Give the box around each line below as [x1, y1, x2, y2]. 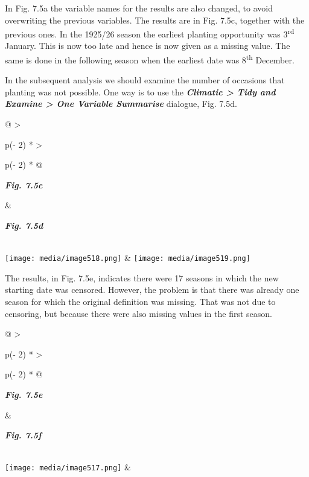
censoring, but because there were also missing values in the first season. [5, 307, 272, 319]
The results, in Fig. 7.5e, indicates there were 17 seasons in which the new [5, 271, 279, 284]
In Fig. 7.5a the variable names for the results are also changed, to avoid [5, 2, 273, 14]
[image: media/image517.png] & [5, 461, 131, 473]
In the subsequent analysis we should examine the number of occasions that [5, 74, 285, 86]
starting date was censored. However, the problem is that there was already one [5, 283, 299, 296]
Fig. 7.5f [5, 429, 42, 441]
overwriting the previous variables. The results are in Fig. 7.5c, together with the [5, 13, 305, 26]
